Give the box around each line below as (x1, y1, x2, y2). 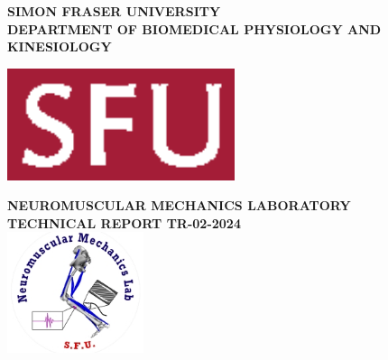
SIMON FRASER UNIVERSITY (7, 2, 221, 20)
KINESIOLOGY (7, 37, 112, 56)
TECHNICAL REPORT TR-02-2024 (7, 213, 241, 232)
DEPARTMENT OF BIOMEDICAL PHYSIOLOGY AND (7, 19, 382, 38)
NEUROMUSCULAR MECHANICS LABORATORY (7, 196, 351, 215)
